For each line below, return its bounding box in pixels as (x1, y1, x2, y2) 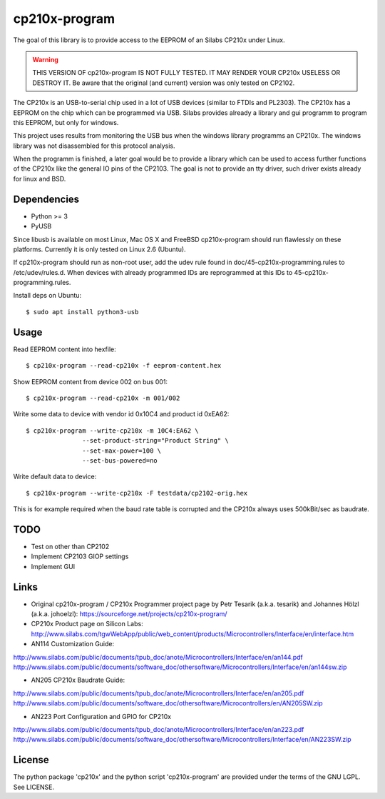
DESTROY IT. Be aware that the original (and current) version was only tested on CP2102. (32, 79, 295, 87)
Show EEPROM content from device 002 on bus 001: (13, 377, 168, 386)
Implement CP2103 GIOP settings (31, 552, 129, 561)
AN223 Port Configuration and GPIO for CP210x (31, 712, 171, 720)
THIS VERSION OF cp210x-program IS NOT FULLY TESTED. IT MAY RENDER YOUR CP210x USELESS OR (32, 69, 341, 77)
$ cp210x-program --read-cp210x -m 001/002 (26, 393, 180, 402)
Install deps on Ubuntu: (13, 291, 82, 300)
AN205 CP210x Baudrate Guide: (31, 675, 125, 685)
